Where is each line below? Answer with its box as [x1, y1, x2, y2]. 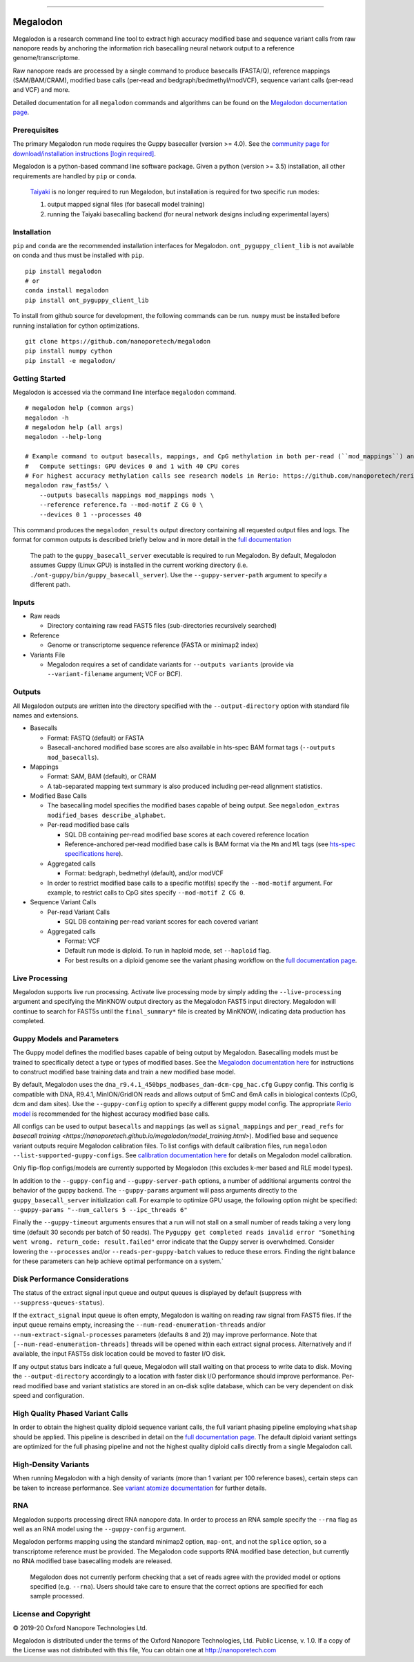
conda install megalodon [25, 287, 109, 295]
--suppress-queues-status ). [12, 1298, 105, 1307]
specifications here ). [64, 850, 124, 858]
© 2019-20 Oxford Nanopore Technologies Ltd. [12, 1623, 148, 1632]
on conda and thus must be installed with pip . [12, 251, 144, 259]
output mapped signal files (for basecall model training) [47, 200, 205, 209]
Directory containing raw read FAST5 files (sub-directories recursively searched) [47, 622, 277, 630]
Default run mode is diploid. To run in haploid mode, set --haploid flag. [64, 946, 271, 955]
